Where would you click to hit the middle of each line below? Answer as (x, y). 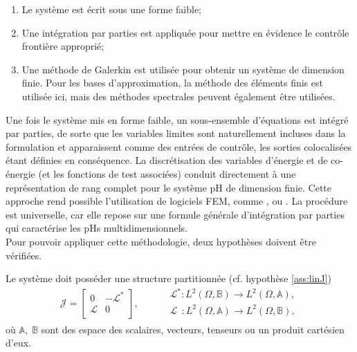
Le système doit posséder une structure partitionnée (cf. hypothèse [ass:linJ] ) (168, 278)
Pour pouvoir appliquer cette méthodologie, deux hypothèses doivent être (161, 241)
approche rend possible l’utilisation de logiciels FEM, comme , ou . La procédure (177, 201)
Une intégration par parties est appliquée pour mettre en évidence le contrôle (185, 32)
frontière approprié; (63, 46)
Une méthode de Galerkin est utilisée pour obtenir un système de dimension (183, 69)
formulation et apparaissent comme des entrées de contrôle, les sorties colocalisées (179, 146)
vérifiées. (24, 255)
